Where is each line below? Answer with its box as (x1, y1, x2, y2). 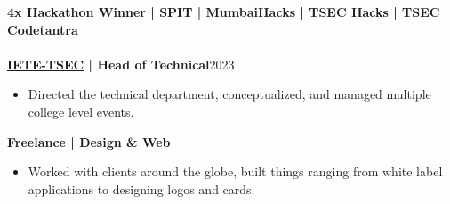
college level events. (28, 102, 134, 120)
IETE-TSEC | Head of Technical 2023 (7, 54, 235, 73)
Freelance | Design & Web (7, 132, 171, 151)
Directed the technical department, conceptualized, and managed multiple (28, 85, 431, 103)
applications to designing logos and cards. (28, 179, 255, 198)
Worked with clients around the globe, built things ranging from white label (28, 162, 443, 181)
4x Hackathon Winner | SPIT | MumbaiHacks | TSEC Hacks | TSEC (7, 3, 440, 20)
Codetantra (7, 20, 78, 38)
